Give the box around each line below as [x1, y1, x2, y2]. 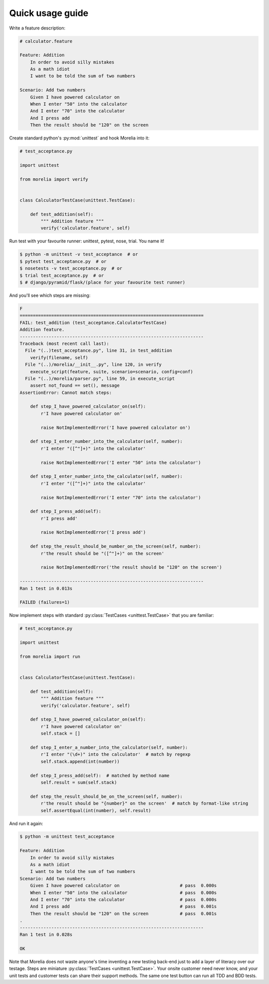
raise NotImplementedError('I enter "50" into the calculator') [40, 460, 201, 465]
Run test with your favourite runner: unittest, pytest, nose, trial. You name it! [9, 238, 164, 244]
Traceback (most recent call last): [19, 340, 110, 346]
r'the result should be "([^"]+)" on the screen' [40, 550, 164, 556]
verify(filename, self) [30, 355, 88, 360]
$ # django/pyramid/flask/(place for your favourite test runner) [19, 280, 185, 285]
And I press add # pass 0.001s [30, 904, 217, 910]
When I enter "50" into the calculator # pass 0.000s [30, 890, 217, 896]
